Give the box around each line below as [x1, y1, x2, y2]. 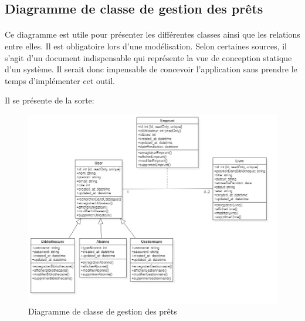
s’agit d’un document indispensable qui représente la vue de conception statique [5, 51, 292, 63]
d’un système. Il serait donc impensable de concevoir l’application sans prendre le [5, 63, 297, 75]
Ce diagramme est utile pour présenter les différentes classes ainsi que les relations [5, 28, 300, 41]
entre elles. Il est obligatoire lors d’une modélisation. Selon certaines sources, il [5, 39, 287, 52]
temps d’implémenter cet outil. [5, 74, 115, 86]
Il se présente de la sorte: [5, 94, 94, 106]
